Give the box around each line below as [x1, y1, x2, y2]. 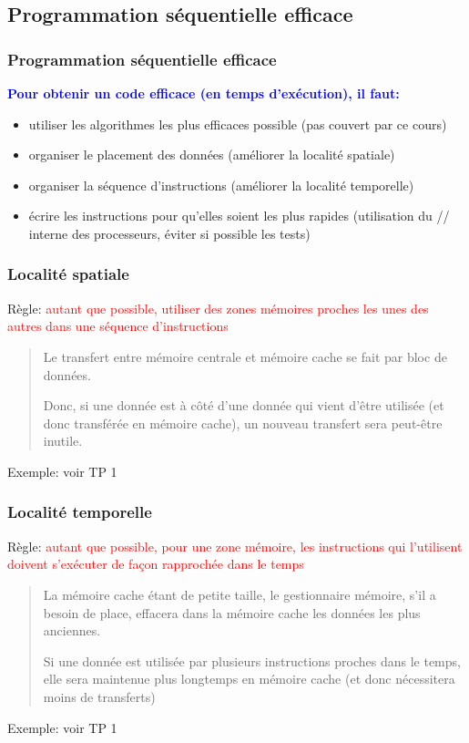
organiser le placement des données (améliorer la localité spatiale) [28, 145, 395, 164]
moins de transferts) [43, 686, 156, 706]
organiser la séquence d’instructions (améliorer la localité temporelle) [28, 175, 414, 194]
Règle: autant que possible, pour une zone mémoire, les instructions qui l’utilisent [7, 536, 463, 555]
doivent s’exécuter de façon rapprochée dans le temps [7, 554, 304, 573]
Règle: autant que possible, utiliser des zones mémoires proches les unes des [7, 298, 429, 317]
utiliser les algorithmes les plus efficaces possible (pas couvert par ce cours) [28, 114, 447, 133]
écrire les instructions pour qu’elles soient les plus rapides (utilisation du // [28, 206, 450, 225]
